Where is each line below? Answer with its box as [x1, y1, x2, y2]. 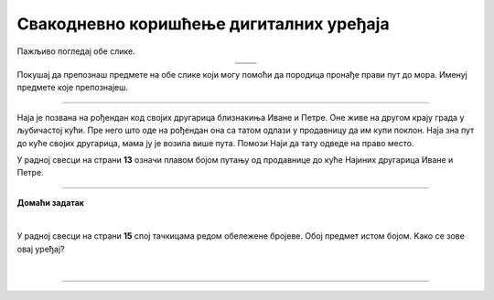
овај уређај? [16, 243, 65, 254]
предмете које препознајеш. [16, 82, 128, 93]
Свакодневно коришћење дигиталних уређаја [16, 14, 390, 34]
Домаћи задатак [16, 197, 84, 208]
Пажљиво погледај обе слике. [16, 46, 136, 57]
